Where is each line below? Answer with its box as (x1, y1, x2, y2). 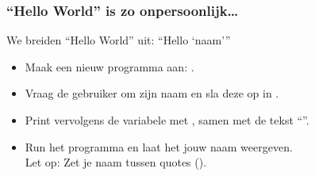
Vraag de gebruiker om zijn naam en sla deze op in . (25, 85, 279, 101)
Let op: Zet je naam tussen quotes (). (25, 154, 207, 170)
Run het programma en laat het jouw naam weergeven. (25, 138, 293, 155)
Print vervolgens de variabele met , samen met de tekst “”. (25, 112, 309, 128)
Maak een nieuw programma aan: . (25, 58, 194, 75)
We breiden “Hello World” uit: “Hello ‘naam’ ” (6, 32, 231, 48)
